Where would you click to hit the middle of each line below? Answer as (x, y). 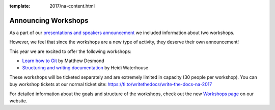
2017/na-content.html (72, 6)
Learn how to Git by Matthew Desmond (63, 61)
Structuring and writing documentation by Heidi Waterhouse (85, 68)
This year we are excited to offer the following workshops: (71, 51)
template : (20, 6)
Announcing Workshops (49, 20)
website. (18, 101)
